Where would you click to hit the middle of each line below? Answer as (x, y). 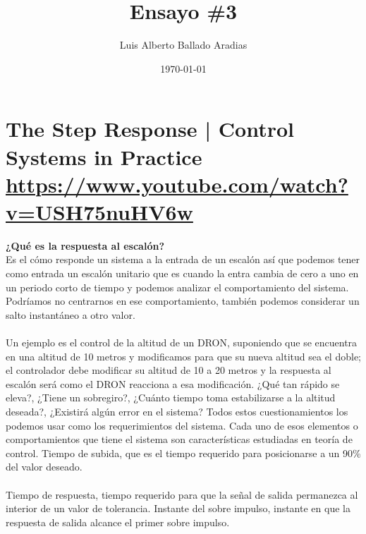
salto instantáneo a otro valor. (71, 314)
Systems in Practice (104, 156)
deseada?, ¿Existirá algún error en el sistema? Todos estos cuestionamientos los (177, 411)
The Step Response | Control (150, 129)
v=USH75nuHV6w (99, 211)
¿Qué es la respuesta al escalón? (85, 245)
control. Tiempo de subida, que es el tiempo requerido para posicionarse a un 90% (183, 453)
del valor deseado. (44, 467)
